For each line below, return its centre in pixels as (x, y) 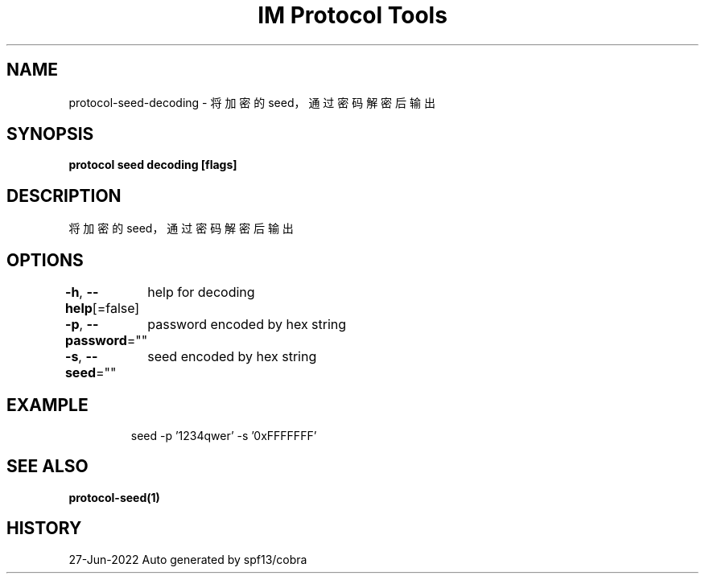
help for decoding (201, 292)
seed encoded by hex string (232, 357)
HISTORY (44, 529)
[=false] (116, 309)
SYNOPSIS (50, 134)
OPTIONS (45, 260)
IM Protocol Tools (352, 15)
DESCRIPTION (64, 195)
